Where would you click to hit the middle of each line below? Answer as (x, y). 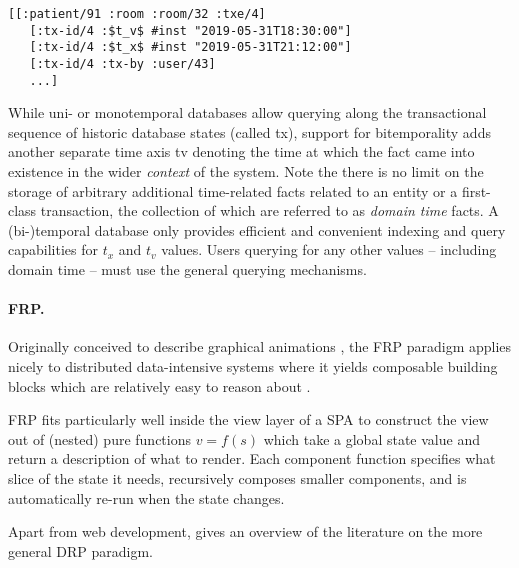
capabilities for (53, 249)
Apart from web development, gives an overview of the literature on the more (245, 531)
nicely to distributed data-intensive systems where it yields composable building (253, 366)
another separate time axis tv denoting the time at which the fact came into (241, 151)
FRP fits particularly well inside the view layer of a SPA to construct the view (248, 419)
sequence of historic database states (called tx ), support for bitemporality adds (249, 131)
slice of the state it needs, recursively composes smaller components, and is (237, 477)
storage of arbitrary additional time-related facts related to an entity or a (233, 190)
